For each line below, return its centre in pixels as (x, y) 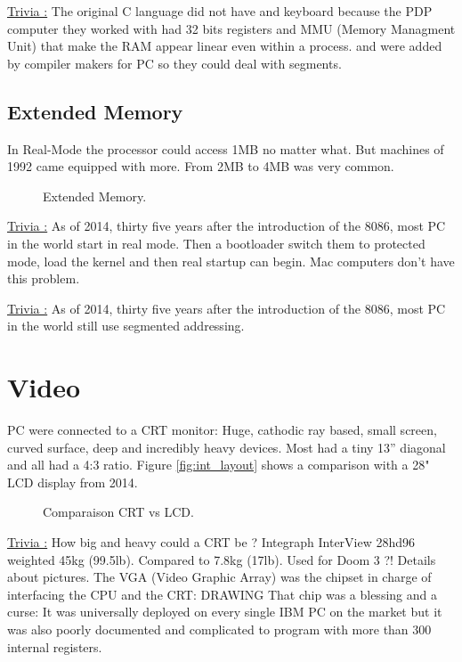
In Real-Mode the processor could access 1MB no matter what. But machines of (226, 148)
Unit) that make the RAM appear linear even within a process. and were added (225, 46)
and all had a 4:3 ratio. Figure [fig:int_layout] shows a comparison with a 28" (219, 465)
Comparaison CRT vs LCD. (118, 512)
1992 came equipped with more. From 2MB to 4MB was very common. (201, 166)
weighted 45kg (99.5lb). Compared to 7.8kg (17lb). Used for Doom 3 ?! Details (222, 559)
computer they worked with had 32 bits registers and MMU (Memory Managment (231, 28)
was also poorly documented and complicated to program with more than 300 (219, 629)
